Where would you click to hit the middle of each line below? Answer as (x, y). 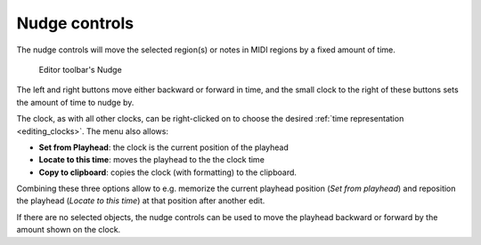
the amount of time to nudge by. (75, 102)
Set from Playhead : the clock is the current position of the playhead (164, 147)
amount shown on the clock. (69, 230)
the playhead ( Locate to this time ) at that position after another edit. (141, 201)
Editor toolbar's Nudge (80, 69)
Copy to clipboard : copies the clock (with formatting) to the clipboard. (168, 172)
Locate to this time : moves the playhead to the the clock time (151, 160)
